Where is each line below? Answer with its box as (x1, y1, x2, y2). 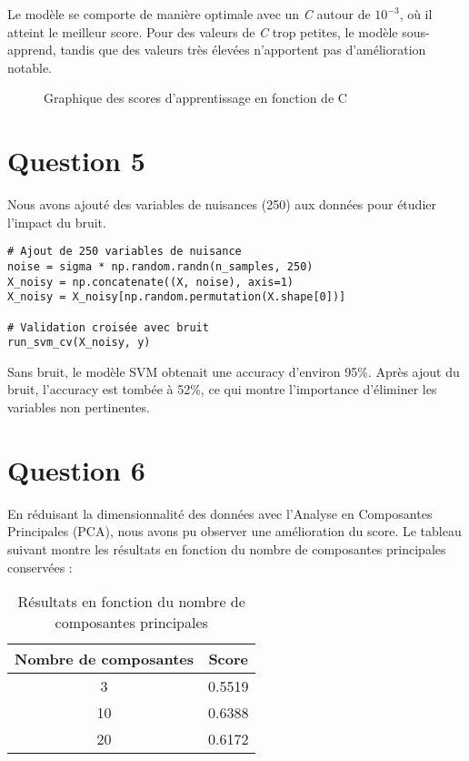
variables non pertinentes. (7, 398, 150, 417)
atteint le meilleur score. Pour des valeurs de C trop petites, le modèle (7, 22, 398, 41)
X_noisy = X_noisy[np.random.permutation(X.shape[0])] (7, 290, 346, 304)
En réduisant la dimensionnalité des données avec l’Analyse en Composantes (7, 503, 433, 523)
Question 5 (7, 142, 145, 179)
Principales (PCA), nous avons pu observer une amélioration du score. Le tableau (7, 522, 462, 541)
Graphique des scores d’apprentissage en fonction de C (44, 88, 347, 107)
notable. (7, 57, 53, 76)
